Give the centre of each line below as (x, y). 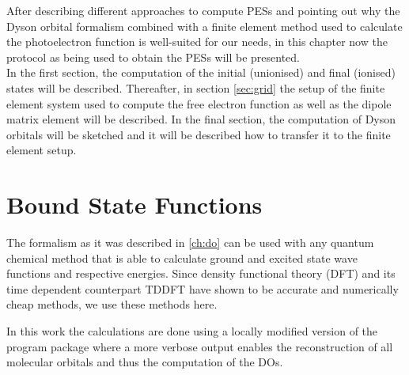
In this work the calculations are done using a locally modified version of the (192, 331)
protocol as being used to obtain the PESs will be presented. (153, 57)
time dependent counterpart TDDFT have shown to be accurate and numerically (203, 288)
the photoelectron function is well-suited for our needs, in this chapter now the (197, 42)
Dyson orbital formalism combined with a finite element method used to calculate (204, 26)
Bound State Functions (134, 205)
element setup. (42, 150)
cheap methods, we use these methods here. (112, 304)
